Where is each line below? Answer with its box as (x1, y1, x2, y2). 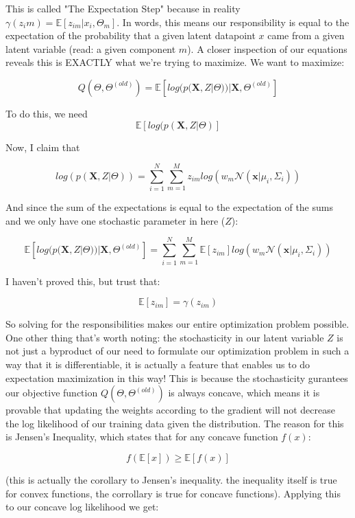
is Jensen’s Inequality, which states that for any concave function (5, 429, 278, 444)
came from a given (267, 28, 345, 43)
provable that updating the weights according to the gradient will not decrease (5, 403, 335, 417)
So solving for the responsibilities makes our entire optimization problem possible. (5, 317, 350, 331)
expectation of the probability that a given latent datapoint (5, 28, 256, 43)
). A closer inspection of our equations (187, 41, 347, 56)
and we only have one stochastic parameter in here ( (5, 213, 225, 227)
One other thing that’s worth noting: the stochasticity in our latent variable (5, 330, 324, 344)
